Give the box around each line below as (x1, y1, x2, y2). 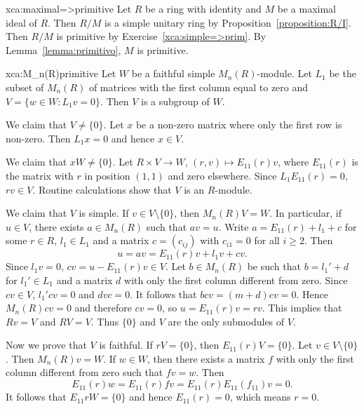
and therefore (74, 300, 132, 315)
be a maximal (277, 1, 336, 15)
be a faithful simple (131, 66, 215, 81)
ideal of (6, 15, 37, 29)
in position (84, 168, 130, 182)
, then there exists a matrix (147, 351, 265, 366)
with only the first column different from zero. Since (124, 272, 348, 287)
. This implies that (262, 300, 342, 315)
